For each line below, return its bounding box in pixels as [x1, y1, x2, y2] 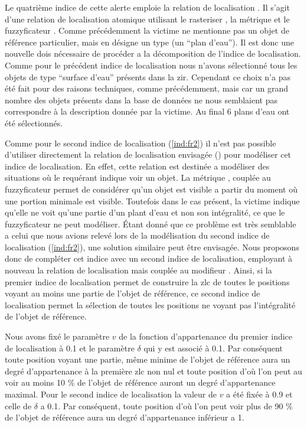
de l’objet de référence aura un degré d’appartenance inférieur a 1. [5, 411, 244, 423]
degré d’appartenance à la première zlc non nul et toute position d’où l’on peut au [5, 364, 302, 377]
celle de [5, 399, 32, 412]
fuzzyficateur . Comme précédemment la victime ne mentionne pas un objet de [5, 24, 289, 37]
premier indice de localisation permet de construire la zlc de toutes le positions [5, 275, 290, 288]
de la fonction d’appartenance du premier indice [119, 330, 293, 343]
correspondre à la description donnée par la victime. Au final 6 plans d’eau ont [5, 105, 290, 118]
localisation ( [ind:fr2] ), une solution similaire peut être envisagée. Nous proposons [5, 240, 299, 253]
